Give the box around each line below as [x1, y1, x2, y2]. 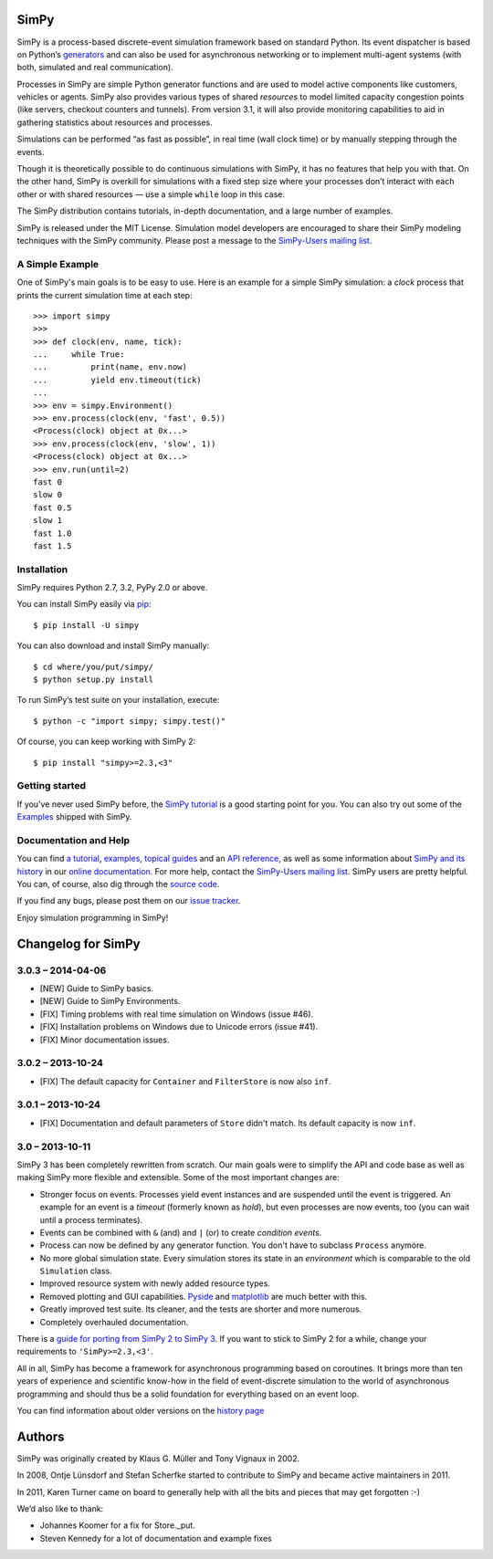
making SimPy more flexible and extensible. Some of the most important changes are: [16, 1172, 340, 1183]
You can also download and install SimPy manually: [16, 640, 210, 652]
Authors [16, 1428, 65, 1444]
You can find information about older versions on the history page [16, 1406, 265, 1416]
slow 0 [33, 489, 63, 500]
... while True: [33, 350, 125, 360]
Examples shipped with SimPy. [16, 811, 132, 822]
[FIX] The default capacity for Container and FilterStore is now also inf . [39, 1075, 332, 1086]
